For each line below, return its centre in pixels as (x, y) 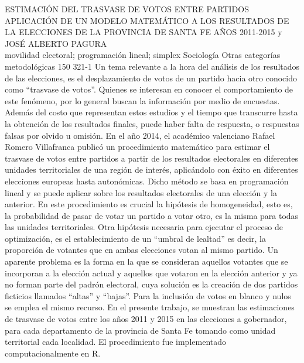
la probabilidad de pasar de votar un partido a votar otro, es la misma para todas (152, 215)
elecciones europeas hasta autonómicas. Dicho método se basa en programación (147, 181)
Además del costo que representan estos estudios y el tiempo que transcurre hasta (151, 112)
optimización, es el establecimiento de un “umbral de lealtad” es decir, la (135, 238)
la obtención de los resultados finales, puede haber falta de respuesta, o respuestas (152, 123)
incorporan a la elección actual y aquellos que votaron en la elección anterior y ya (151, 273)
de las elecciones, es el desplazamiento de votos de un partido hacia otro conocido (151, 78)
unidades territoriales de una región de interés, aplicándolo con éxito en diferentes (151, 169)
